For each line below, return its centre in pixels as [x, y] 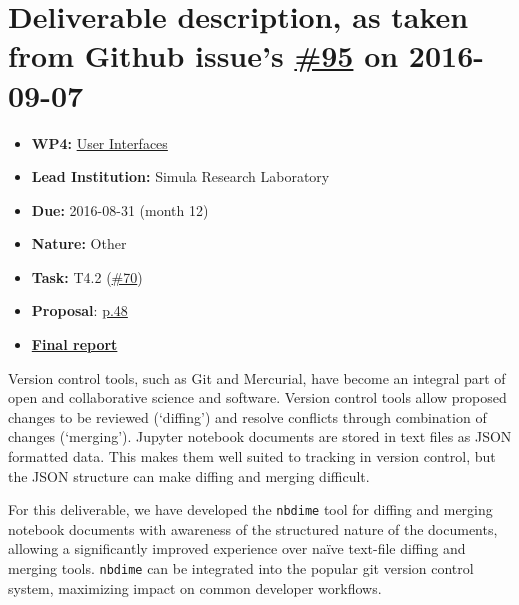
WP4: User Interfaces [99, 142]
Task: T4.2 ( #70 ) [87, 276]
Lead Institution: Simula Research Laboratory [180, 176]
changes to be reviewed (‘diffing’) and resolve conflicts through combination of [247, 416]
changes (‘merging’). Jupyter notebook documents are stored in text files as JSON [260, 436]
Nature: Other [79, 243]
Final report [74, 344]
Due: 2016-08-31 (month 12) [120, 209]
